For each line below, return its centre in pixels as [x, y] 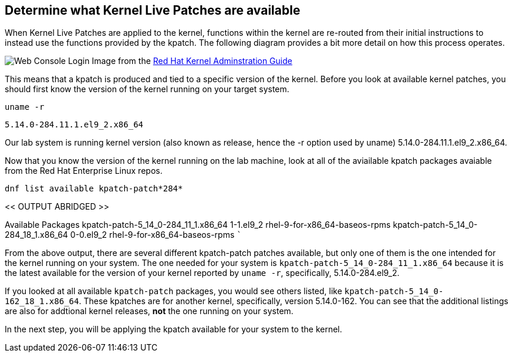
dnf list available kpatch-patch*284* [94, 189]
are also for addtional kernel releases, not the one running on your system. [149, 311]
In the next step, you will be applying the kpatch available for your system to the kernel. [173, 329]
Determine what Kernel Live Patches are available [153, 10]
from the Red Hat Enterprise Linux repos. [84, 171]
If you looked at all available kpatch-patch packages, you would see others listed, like [173, 291]
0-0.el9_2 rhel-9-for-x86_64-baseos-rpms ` [156, 235]
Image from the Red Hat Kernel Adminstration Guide [192, 61]
